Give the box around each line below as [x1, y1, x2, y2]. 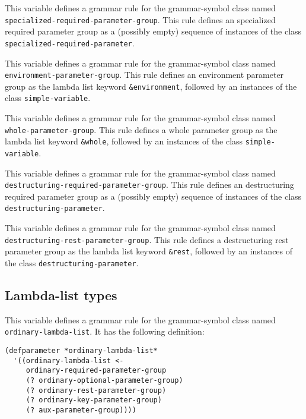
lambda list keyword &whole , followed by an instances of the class [5, 135, 243, 147]
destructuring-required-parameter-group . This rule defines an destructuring [5, 178, 294, 191]
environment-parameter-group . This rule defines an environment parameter [5, 68, 284, 81]
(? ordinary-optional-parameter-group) [26, 376, 183, 385]
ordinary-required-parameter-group [26, 366, 167, 375]
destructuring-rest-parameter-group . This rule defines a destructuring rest [5, 233, 289, 245]
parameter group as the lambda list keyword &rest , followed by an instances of [5, 245, 293, 257]
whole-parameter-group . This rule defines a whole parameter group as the [5, 123, 278, 136]
